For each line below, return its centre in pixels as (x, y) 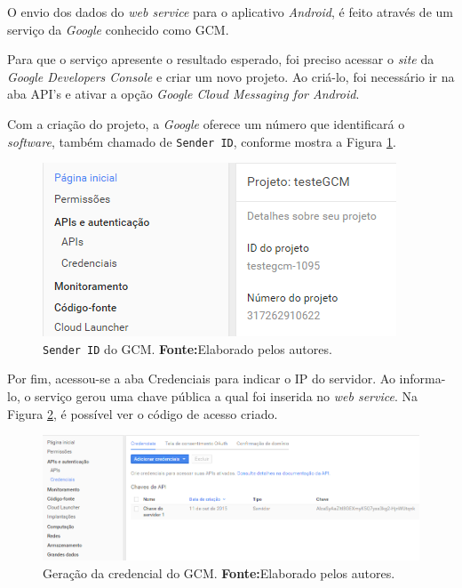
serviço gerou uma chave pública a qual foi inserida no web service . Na (226, 396)
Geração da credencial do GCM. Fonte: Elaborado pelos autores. (219, 573)
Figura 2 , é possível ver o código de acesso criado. (143, 413)
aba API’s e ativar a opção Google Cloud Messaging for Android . (183, 94)
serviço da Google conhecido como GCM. (118, 29)
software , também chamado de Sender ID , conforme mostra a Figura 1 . (202, 141)
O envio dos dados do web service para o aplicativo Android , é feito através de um (230, 12)
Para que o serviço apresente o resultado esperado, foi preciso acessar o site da (221, 59)
